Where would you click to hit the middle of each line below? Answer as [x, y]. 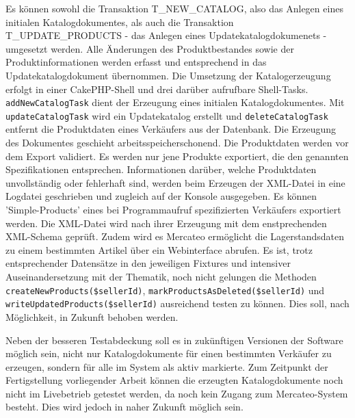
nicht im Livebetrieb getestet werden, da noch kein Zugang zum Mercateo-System [177, 393]
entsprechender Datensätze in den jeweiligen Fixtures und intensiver [148, 263]
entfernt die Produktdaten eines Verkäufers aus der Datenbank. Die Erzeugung [171, 129]
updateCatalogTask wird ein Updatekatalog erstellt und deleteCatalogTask [167, 115]
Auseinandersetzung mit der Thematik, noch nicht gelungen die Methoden [161, 276]
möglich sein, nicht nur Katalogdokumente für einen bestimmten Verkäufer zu [169, 353]
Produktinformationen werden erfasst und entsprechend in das [136, 62]
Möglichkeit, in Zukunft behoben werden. [92, 316]
